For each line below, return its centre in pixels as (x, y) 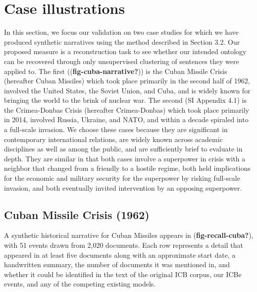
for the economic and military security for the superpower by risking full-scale (122, 178)
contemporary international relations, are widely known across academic (113, 139)
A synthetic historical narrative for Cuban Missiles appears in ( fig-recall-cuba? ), (129, 235)
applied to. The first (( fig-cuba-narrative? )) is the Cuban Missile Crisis (116, 71)
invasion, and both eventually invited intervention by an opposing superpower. (123, 187)
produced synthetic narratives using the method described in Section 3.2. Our (122, 41)
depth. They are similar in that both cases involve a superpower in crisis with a (125, 158)
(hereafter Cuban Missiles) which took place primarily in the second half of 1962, (127, 81)
